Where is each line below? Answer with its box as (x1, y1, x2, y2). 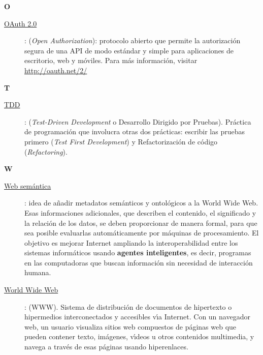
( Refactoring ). (24, 146, 68, 157)
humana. (24, 267, 51, 278)
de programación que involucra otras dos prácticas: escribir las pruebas (24, 126, 245, 137)
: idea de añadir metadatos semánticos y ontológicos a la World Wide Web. (24, 197, 258, 208)
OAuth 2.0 (4, 18, 37, 28)
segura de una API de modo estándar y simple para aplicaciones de (24, 45, 234, 55)
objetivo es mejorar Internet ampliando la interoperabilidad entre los (24, 237, 238, 248)
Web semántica (4, 180, 51, 191)
